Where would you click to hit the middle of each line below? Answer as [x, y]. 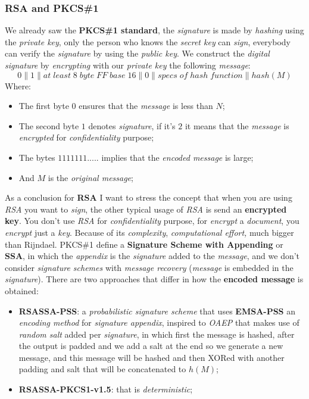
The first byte [44, 106]
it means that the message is [237, 125]
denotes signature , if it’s [132, 125]
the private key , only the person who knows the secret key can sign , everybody [148, 41]
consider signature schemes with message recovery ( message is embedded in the [149, 267]
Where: [18, 85]
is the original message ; [90, 177]
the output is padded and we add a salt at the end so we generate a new [151, 346]
